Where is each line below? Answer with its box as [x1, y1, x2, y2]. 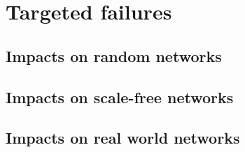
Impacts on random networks [6, 45, 222, 66]
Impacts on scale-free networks [6, 86, 234, 107]
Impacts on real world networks [6, 127, 240, 149]
